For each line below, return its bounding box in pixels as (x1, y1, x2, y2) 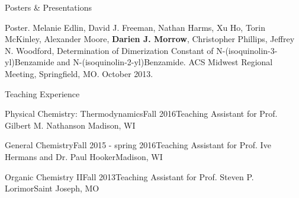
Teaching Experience (5, 87, 80, 100)
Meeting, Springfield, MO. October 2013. (5, 67, 153, 79)
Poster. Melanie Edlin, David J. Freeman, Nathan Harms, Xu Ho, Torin (5, 21, 265, 33)
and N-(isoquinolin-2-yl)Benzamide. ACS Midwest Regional (57, 56, 273, 68)
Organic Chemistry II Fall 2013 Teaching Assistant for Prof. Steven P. (5, 170, 254, 183)
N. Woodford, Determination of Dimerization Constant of (5, 44, 214, 56)
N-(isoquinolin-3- (216, 44, 278, 56)
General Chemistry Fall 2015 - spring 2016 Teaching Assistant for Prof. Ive (5, 139, 271, 151)
